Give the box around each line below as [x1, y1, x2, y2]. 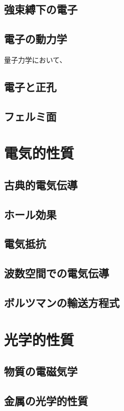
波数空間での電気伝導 [4, 265, 109, 281]
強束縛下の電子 [4, 2, 77, 17]
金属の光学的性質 [4, 392, 88, 408]
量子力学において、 [4, 54, 66, 65]
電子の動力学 [4, 31, 67, 47]
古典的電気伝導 [4, 177, 77, 192]
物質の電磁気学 [4, 363, 77, 379]
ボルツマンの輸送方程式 [4, 295, 119, 310]
